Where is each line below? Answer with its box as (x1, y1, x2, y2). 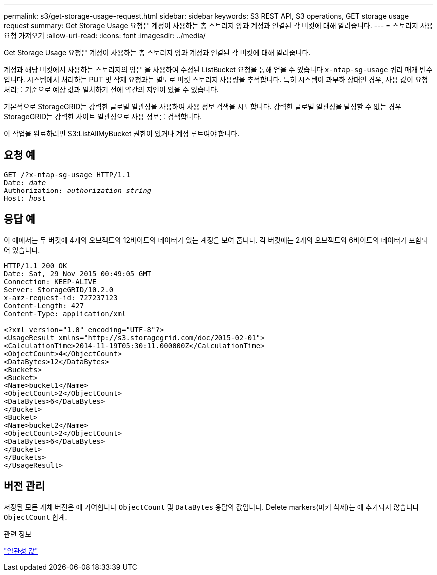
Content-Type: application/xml (4, 309, 126, 318)
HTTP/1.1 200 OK (4, 261, 67, 270)
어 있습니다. (4, 245, 40, 254)
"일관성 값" (4, 546, 38, 555)
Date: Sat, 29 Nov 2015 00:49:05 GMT (4, 269, 152, 278)
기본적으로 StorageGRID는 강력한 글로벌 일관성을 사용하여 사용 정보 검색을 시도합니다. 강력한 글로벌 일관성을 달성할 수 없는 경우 (4, 102, 402, 111)
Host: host (4, 194, 46, 202)
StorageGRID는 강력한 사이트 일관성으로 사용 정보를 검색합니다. (4, 112, 202, 121)
